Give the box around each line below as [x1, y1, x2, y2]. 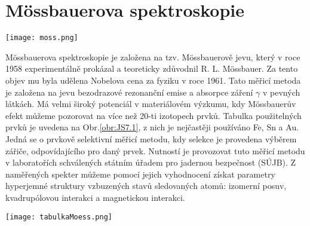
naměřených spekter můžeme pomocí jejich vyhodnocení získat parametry [5, 167, 275, 180]
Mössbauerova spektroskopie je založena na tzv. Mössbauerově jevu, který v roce [5, 50, 300, 63]
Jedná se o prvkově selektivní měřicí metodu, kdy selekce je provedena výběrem [5, 132, 297, 145]
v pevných [263, 85, 300, 98]
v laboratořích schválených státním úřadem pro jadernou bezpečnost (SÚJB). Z [5, 156, 296, 169]
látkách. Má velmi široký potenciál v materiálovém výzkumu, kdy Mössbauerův [5, 97, 296, 110]
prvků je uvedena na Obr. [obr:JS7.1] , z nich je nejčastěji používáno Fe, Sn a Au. [5, 121, 299, 133]
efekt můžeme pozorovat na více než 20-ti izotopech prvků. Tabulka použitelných [5, 109, 302, 121]
